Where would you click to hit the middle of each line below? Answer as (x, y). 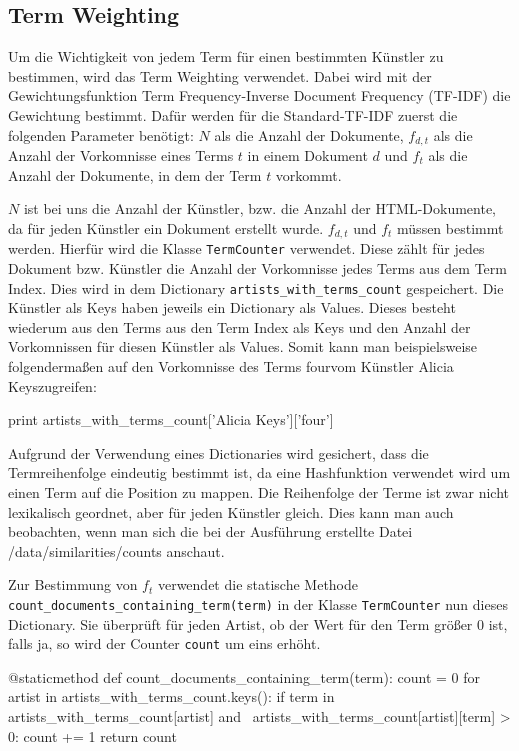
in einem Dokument (307, 155)
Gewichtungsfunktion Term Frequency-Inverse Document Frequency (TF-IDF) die (259, 95)
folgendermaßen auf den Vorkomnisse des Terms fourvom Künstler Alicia (231, 365)
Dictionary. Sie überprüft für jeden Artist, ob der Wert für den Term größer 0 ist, (258, 623)
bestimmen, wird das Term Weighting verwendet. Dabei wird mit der (220, 75)
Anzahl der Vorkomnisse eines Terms (121, 155)
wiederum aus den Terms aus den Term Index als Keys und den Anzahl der (239, 326)
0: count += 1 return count (92, 735)
